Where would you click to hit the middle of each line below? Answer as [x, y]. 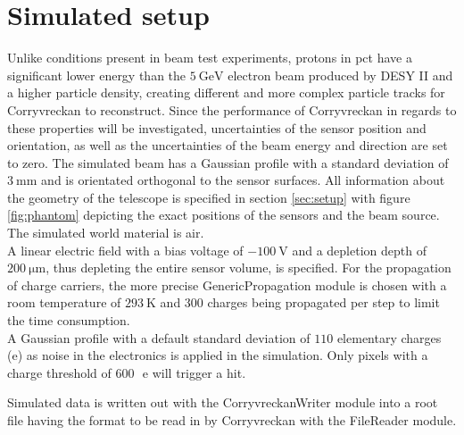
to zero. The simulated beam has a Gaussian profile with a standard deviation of [228, 162]
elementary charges [389, 337]
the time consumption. [69, 320]
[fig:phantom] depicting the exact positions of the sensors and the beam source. [224, 215]
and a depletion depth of [359, 250]
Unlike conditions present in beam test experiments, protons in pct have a [210, 58]
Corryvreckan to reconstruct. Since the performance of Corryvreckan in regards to [232, 109]
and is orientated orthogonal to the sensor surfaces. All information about [243, 180]
